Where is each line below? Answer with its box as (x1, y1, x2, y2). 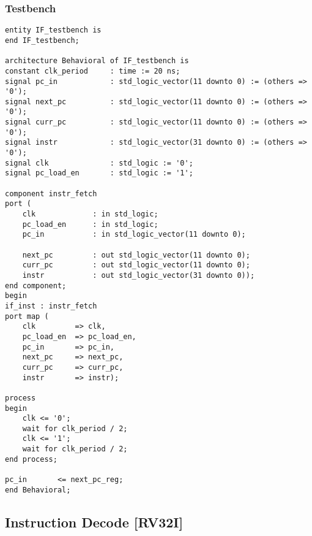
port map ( (5, 312, 49, 321)
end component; (5, 281, 67, 290)
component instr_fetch (5, 189, 97, 198)
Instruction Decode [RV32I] (5, 512, 184, 531)
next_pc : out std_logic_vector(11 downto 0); (22, 250, 250, 259)
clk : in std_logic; (22, 210, 158, 219)
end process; (5, 454, 58, 464)
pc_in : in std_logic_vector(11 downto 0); (22, 230, 246, 239)
